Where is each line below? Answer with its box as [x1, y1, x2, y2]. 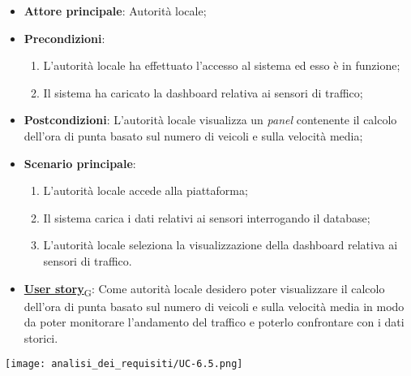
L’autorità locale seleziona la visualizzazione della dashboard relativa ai [43, 236, 398, 253]
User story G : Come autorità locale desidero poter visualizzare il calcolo [24, 279, 385, 299]
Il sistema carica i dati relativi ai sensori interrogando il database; [43, 209, 370, 226]
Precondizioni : [24, 29, 105, 46]
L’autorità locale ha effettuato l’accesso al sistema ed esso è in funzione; [43, 57, 400, 74]
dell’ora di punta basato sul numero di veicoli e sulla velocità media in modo [24, 297, 405, 314]
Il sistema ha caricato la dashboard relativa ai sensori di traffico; [43, 84, 363, 101]
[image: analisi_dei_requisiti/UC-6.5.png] [5, 358, 243, 370]
